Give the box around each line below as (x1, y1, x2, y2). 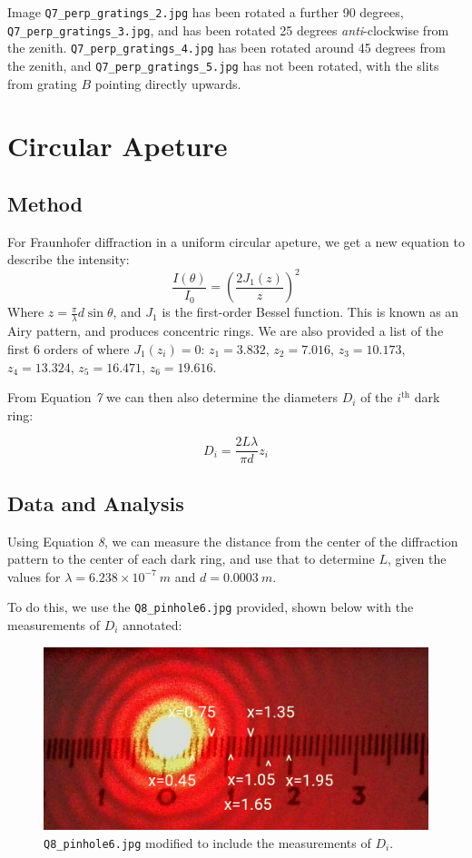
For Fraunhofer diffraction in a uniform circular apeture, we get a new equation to (7, 232, 465, 251)
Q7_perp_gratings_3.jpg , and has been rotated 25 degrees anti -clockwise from (7, 20, 449, 39)
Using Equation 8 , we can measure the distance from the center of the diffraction (7, 531, 458, 550)
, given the (387, 549, 447, 568)
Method (7, 189, 83, 217)
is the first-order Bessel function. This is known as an (162, 302, 459, 321)
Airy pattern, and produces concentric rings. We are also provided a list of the (7, 321, 444, 340)
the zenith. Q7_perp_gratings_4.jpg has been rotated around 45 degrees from (7, 38, 446, 57)
